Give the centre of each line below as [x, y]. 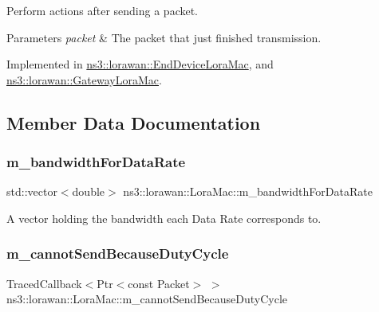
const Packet [159, 283]
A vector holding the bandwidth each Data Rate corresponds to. [164, 218]
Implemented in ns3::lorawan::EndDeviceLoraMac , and [140, 64]
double [89, 191]
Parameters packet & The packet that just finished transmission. [164, 37]
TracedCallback [44, 283]
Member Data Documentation [134, 122]
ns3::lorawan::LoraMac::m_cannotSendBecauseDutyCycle [147, 299]
